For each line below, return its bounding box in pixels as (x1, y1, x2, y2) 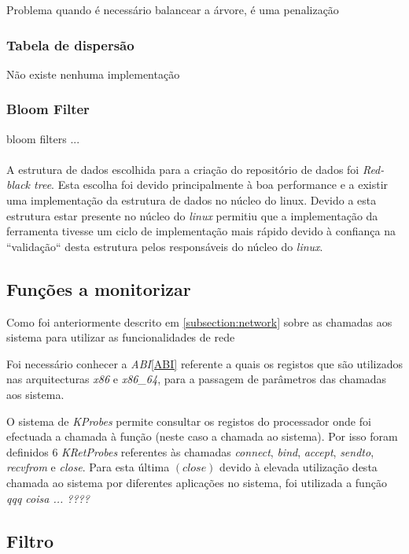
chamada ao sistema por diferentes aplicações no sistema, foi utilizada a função (6, 474, 387, 490)
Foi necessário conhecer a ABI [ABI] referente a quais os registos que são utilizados (6, 355, 403, 371)
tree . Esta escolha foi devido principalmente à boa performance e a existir (34, 176, 389, 193)
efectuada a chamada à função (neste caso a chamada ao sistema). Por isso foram (6, 428, 398, 445)
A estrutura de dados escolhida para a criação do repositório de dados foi (6, 161, 359, 177)
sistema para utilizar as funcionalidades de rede (6, 329, 235, 345)
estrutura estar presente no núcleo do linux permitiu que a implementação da (6, 207, 378, 223)
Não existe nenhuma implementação (6, 65, 180, 82)
